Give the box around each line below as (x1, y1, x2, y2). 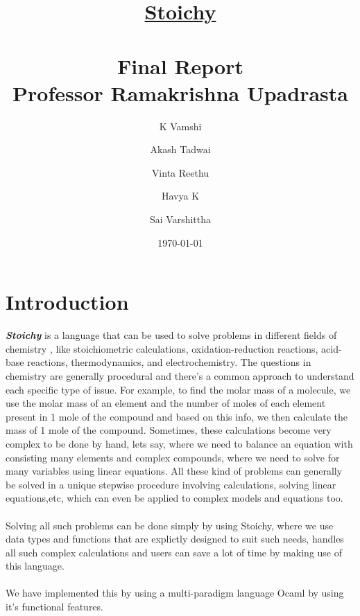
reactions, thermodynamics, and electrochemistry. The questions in (27, 355, 311, 369)
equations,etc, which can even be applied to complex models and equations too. (6, 491, 343, 505)
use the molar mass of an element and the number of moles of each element (6, 396, 326, 410)
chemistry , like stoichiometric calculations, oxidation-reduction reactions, (6, 341, 318, 355)
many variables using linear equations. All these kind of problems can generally (6, 464, 343, 478)
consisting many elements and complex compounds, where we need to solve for (6, 450, 340, 464)
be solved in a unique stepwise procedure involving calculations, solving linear (6, 477, 336, 491)
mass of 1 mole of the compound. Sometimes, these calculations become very (6, 423, 332, 437)
